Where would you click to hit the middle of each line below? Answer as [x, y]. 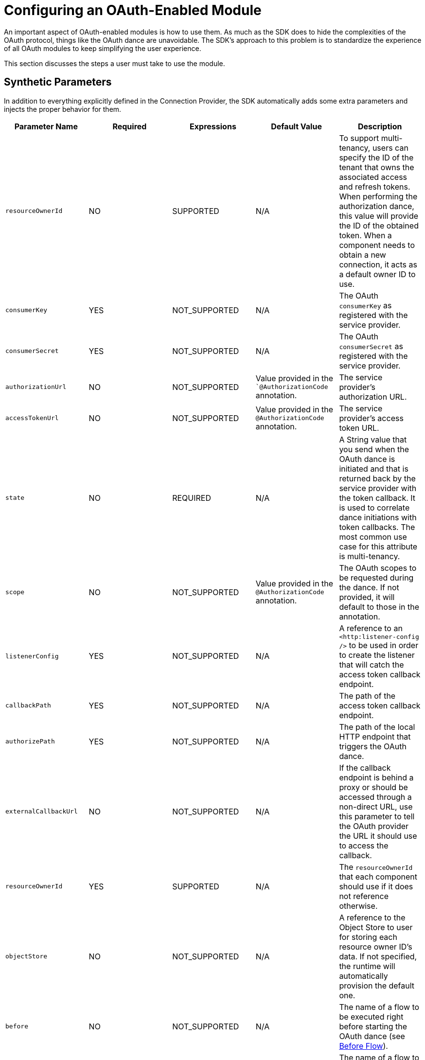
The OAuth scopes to [378, 568]
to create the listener [377, 655]
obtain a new [363, 255]
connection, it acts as [378, 264]
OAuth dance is [367, 459]
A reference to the [372, 917]
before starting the [373, 1026]
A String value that [373, 439]
